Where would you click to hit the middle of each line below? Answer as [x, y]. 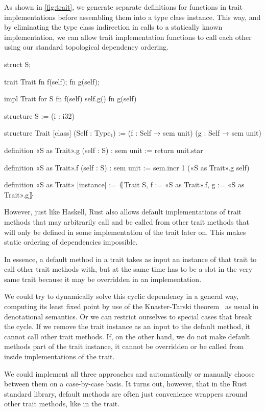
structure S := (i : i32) [39, 115]
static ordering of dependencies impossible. [71, 242]
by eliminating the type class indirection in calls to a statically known [113, 27]
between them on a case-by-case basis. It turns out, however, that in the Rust [126, 384]
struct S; [18, 64]
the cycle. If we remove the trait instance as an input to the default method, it [127, 326]
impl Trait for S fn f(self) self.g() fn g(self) [70, 99]
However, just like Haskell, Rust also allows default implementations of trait [123, 212]
